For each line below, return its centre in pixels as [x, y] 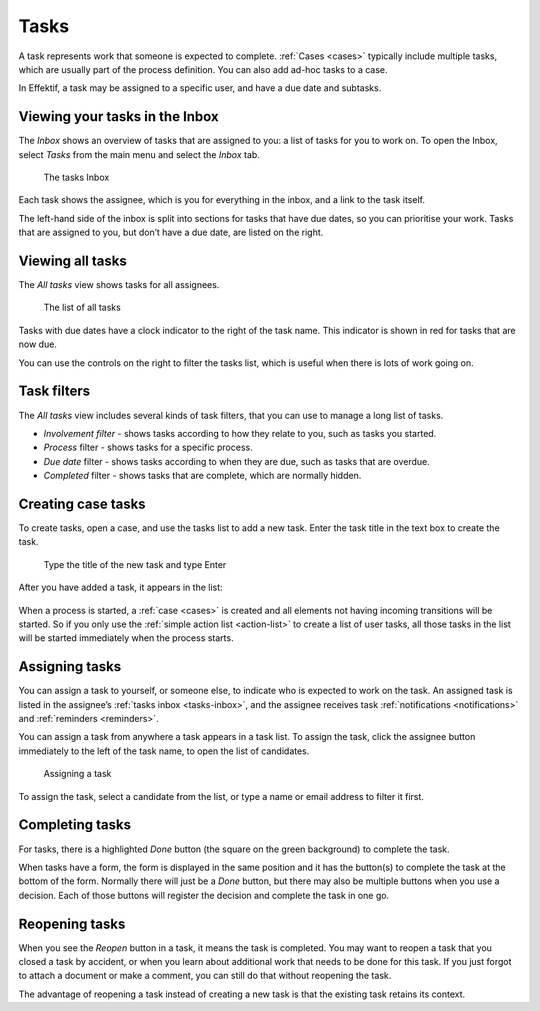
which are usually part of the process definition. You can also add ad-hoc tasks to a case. [203, 69]
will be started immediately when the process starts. [126, 638]
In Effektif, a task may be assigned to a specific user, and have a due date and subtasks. [200, 88]
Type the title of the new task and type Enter [135, 564]
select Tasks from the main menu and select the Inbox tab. [139, 154]
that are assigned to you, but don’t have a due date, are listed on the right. [171, 232]
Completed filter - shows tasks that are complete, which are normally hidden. [202, 476]
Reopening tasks [72, 923]
